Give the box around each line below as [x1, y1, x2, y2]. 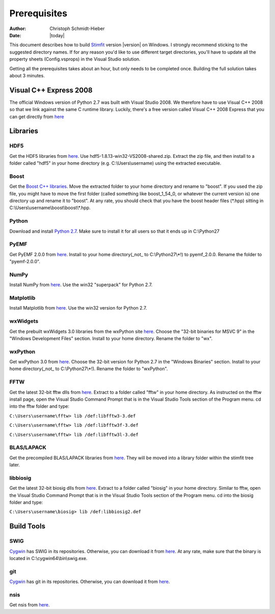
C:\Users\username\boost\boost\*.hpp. [9, 205, 91, 211]
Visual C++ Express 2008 [9, 86, 93, 94]
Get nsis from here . [9, 602, 50, 608]
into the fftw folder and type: [9, 403, 70, 409]
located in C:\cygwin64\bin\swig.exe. [9, 555, 88, 561]
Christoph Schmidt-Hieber [49, 25, 105, 32]
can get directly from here [9, 114, 64, 120]
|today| [49, 32, 65, 38]
